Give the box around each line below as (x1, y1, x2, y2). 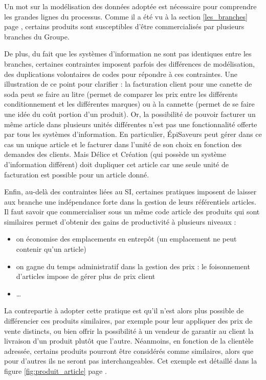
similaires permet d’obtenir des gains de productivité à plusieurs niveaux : (4, 216, 236, 227)
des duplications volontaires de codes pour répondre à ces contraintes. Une (4, 68, 238, 79)
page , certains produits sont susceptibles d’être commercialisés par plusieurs (4, 21, 245, 32)
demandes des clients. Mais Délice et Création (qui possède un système (4, 149, 226, 159)
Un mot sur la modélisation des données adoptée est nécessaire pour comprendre (4, 1, 257, 11)
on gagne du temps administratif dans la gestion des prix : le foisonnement (16, 261, 250, 271)
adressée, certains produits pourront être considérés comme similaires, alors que (4, 345, 254, 356)
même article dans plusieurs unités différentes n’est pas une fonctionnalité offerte (4, 118, 257, 129)
